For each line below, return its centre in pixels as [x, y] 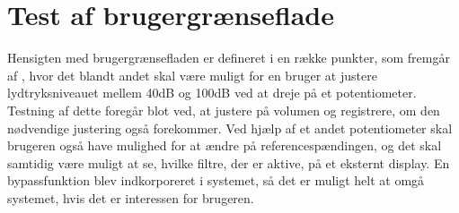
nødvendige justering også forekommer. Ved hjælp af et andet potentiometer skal [230, 128]
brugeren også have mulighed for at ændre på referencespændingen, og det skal [225, 145]
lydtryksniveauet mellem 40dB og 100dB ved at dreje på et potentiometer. [212, 93]
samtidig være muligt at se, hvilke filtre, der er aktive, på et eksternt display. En [229, 162]
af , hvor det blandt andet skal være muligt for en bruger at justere [192, 75]
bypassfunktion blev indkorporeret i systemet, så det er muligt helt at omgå [216, 180]
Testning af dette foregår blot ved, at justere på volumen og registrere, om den [224, 110]
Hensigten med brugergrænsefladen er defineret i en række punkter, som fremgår [229, 58]
